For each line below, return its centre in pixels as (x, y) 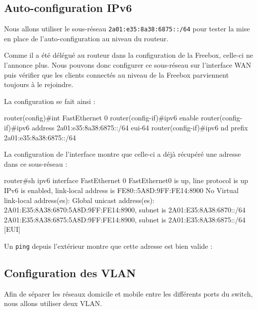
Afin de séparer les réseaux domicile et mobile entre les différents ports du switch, (128, 293)
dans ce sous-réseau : (36, 163)
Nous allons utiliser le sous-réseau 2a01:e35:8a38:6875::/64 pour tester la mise (127, 29)
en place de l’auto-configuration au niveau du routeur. (86, 38)
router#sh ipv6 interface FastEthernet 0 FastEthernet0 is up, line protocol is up (126, 180)
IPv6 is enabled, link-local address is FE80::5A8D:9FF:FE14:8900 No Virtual (121, 190)
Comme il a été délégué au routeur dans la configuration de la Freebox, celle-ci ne (128, 55)
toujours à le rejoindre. (39, 84)
